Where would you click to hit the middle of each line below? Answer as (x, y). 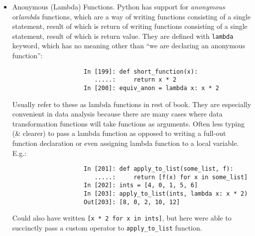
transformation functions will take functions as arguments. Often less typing (128, 123)
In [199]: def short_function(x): (141, 71)
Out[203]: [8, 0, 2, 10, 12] (132, 202)
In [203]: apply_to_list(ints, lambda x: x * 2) (166, 194)
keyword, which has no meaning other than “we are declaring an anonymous (129, 46)
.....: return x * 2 (135, 80)
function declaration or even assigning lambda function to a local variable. (126, 143)
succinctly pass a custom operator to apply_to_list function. (107, 228)
